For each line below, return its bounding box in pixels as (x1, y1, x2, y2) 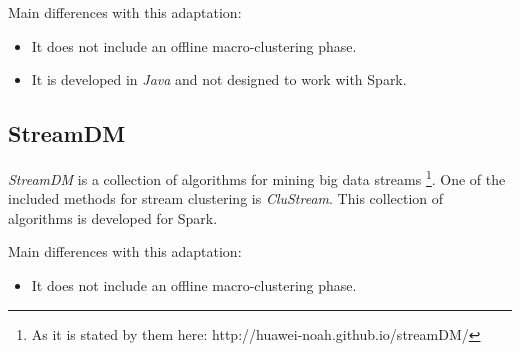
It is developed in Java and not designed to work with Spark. (31, 69, 407, 90)
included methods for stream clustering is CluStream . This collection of (8, 188, 444, 209)
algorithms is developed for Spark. (8, 207, 218, 228)
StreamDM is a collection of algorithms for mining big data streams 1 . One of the (8, 165, 506, 189)
